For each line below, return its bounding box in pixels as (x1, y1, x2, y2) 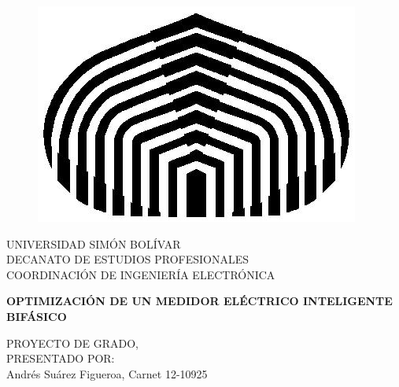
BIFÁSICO (6, 308, 67, 324)
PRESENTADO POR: (6, 350, 115, 367)
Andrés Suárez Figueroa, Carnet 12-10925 (6, 365, 208, 381)
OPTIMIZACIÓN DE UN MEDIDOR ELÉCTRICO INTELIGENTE (6, 293, 393, 309)
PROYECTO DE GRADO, (6, 334, 139, 351)
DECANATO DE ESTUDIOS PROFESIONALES (6, 251, 249, 267)
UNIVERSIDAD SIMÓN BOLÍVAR (6, 235, 181, 252)
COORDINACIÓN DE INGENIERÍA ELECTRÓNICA (6, 266, 275, 282)
